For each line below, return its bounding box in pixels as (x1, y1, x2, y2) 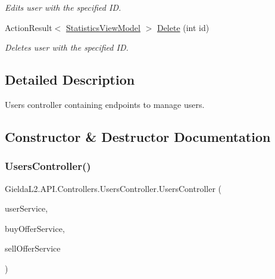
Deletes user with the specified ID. (5, 41, 129, 54)
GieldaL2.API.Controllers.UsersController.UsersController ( (5, 182, 222, 194)
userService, (5, 202, 48, 215)
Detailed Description (5, 70, 135, 89)
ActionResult (5, 21, 52, 33)
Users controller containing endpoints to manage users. (5, 98, 205, 110)
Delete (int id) (157, 21, 210, 33)
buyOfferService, (5, 222, 65, 234)
